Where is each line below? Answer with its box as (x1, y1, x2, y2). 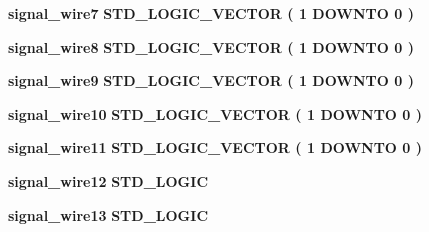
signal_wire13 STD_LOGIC (8, 204, 209, 225)
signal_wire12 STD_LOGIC (8, 170, 209, 191)
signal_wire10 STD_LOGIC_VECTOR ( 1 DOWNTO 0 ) (8, 103, 423, 124)
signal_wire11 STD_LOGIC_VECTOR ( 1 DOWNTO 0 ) (8, 137, 423, 158)
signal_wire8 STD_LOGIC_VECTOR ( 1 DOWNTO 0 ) (8, 36, 414, 57)
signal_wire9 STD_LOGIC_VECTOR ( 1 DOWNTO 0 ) (8, 70, 414, 91)
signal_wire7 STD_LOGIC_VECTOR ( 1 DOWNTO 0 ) (8, 3, 414, 23)
